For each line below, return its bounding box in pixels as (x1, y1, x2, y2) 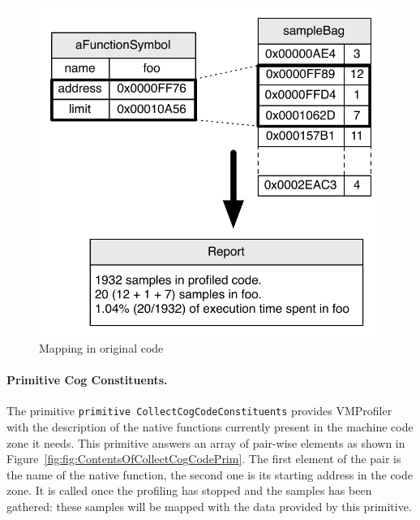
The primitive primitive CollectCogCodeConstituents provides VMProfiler (6, 402, 392, 419)
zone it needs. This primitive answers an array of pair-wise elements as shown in (6, 434, 405, 451)
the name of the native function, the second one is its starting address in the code (6, 466, 414, 483)
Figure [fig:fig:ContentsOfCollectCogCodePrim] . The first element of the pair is (6, 450, 401, 467)
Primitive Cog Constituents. (6, 371, 168, 388)
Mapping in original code (39, 339, 164, 356)
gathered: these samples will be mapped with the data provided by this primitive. (6, 497, 412, 514)
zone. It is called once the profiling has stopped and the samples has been (6, 482, 372, 499)
